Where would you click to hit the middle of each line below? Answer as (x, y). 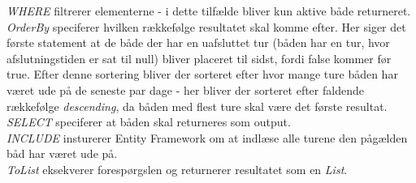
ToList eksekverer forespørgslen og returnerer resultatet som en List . (177, 169)
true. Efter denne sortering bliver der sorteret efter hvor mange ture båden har (202, 74)
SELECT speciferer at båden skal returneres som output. (149, 122)
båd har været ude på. (62, 153)
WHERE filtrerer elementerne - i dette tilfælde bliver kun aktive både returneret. (209, 11)
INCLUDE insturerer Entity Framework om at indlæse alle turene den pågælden (207, 137)
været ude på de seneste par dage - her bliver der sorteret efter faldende (185, 89)
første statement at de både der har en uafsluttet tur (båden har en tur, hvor (198, 43)
